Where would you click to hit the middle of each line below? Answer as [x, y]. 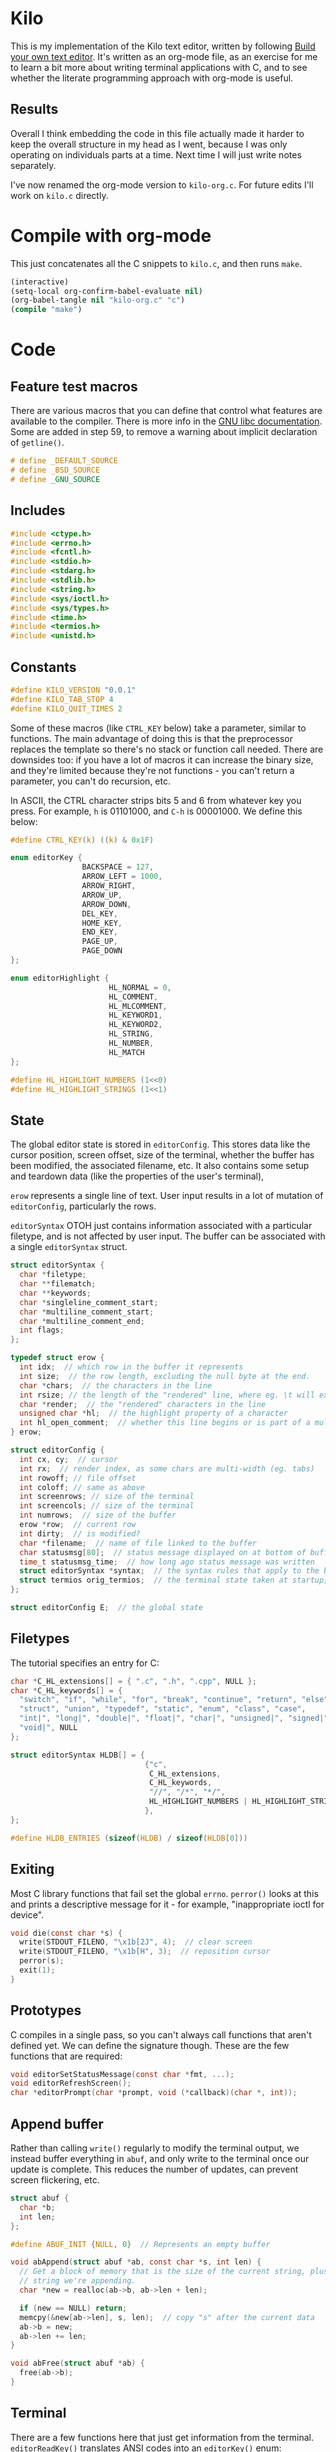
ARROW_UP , [102, 895]
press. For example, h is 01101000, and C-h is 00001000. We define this [156, 811]
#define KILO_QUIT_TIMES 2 [66, 708]
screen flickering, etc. [55, 2180]
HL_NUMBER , [131, 1043]
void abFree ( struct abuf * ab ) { [77, 2363]
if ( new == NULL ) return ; [73, 2308]
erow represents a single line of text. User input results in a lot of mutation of [167, 1196]
